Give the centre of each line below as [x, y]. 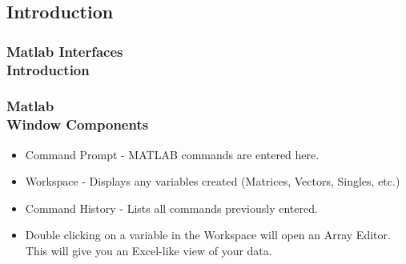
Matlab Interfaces [65, 51]
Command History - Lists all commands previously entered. [171, 208]
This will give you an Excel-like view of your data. [149, 251]
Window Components [78, 124]
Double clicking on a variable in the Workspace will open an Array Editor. [208, 235]
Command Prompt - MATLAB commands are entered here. [172, 154]
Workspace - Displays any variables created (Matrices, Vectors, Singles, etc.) [213, 181]
